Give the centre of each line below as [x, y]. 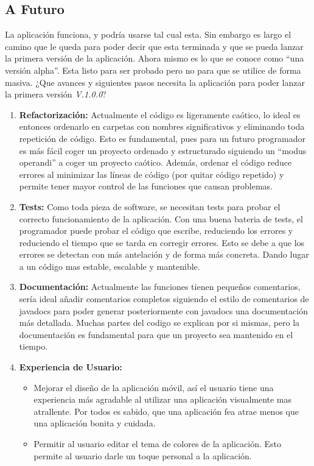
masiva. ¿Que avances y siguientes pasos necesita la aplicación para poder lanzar [155, 82]
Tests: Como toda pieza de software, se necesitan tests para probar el [150, 206]
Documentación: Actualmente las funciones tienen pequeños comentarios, [160, 287]
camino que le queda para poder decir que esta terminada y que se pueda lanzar [154, 46]
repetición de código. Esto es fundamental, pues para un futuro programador [162, 138]
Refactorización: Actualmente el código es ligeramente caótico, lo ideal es [160, 114]
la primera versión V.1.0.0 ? [56, 94]
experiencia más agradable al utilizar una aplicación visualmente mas [163, 399]
